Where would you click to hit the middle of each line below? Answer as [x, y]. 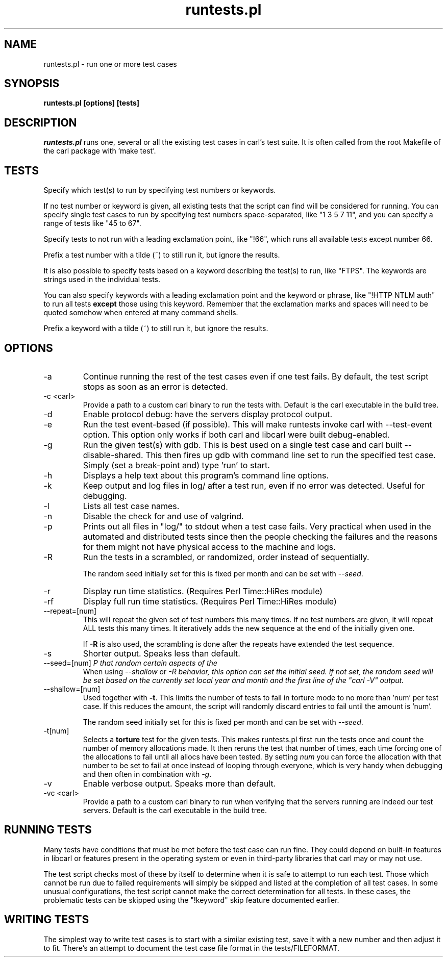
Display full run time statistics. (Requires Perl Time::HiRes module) [210, 601]
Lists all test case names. [131, 506]
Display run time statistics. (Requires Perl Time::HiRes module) [203, 591]
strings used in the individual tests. [102, 280]
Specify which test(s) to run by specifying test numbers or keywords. [160, 190]
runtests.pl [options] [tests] [92, 103]
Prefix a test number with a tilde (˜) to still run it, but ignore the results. [162, 255]
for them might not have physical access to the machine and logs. [209, 547]
